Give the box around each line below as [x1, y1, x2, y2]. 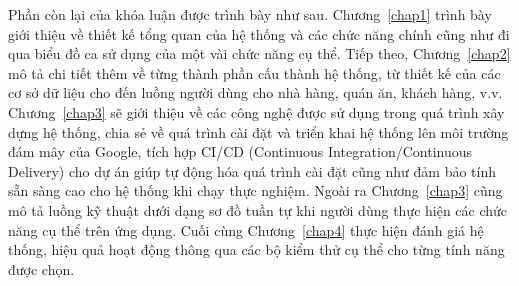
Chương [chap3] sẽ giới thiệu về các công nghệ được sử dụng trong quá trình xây [8, 101, 505, 122]
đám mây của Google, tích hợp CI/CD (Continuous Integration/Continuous [8, 141, 473, 162]
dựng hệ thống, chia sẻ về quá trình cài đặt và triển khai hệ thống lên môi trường [8, 121, 509, 142]
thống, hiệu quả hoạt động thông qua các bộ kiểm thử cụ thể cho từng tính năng [8, 239, 505, 260]
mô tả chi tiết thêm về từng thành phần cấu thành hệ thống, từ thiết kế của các [8, 62, 501, 83]
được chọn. [8, 258, 75, 279]
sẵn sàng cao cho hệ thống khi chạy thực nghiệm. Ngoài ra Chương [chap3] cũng [8, 180, 503, 201]
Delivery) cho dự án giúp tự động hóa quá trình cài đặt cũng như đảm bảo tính [8, 160, 497, 181]
